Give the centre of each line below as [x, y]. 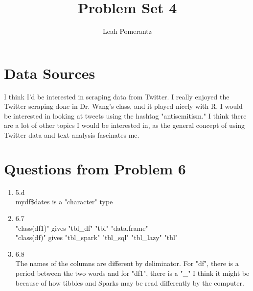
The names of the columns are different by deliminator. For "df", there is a [127, 263]
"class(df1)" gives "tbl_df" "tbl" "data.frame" [82, 228]
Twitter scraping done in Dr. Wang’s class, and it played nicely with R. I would [123, 106]
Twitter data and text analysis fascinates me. [72, 135]
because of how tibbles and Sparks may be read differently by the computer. [130, 282]
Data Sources [50, 73]
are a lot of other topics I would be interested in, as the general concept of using [124, 125]
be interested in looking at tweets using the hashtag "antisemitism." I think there [125, 115]
